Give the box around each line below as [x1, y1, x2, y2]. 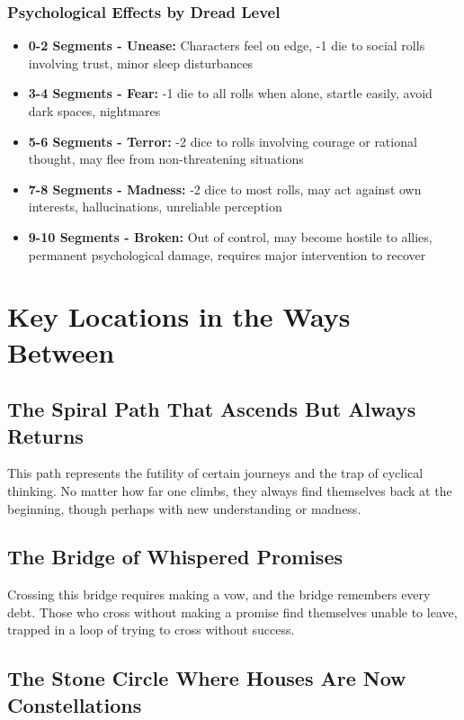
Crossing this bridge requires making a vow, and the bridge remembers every [7, 585, 431, 604]
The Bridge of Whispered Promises [7, 543, 344, 571]
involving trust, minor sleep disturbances [28, 53, 254, 72]
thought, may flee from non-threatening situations [28, 149, 304, 168]
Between [7, 333, 115, 370]
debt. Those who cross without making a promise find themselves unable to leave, [7, 602, 458, 621]
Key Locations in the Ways [7, 298, 351, 335]
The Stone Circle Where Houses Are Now [7, 664, 406, 692]
